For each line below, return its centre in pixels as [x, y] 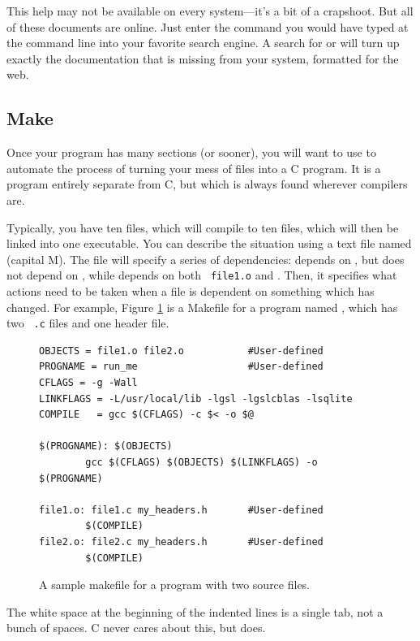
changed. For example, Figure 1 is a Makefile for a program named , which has [202, 307]
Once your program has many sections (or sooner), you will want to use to [191, 152]
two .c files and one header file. [88, 323]
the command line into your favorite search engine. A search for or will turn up [203, 43]
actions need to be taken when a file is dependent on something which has [191, 290]
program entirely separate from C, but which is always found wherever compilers [207, 184]
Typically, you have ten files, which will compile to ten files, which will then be [203, 227]
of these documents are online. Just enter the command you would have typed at [208, 26]
